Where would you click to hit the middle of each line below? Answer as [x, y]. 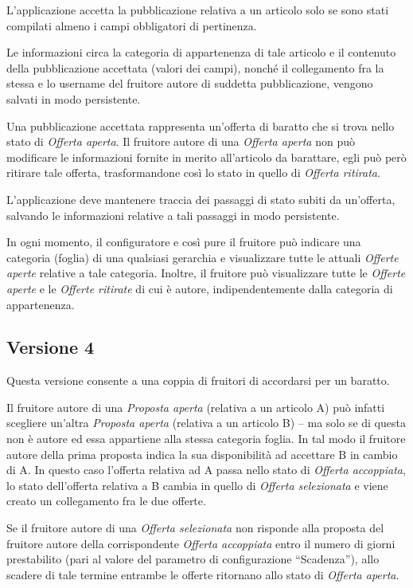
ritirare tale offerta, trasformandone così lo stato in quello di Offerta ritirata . [193, 172]
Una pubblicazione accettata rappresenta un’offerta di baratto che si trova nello [201, 125]
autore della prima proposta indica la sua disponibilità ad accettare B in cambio [202, 454]
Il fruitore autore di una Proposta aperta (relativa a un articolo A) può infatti [196, 407]
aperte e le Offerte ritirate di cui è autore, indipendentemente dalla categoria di [200, 288]
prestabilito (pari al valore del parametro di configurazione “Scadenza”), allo [193, 559]
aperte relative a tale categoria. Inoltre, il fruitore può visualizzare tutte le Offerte [206, 273]
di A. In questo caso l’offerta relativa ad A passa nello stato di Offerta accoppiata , [206, 470]
